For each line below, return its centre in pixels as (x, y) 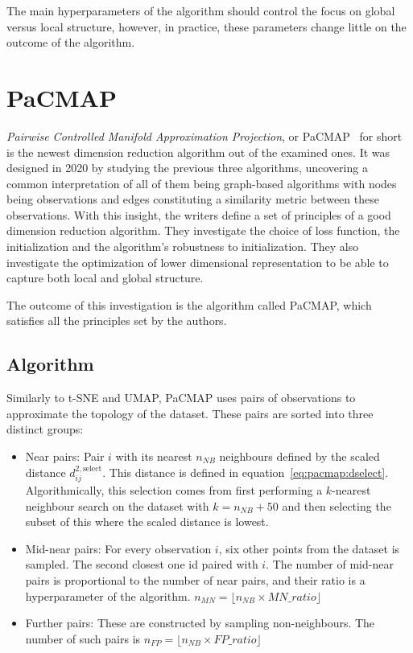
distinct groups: (45, 429)
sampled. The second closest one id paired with (142, 564)
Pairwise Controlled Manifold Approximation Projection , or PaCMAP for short (204, 136)
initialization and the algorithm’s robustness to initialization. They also (183, 246)
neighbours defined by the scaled (299, 456)
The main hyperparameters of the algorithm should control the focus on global (201, 10)
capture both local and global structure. (105, 278)
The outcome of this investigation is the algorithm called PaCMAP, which (189, 304)
